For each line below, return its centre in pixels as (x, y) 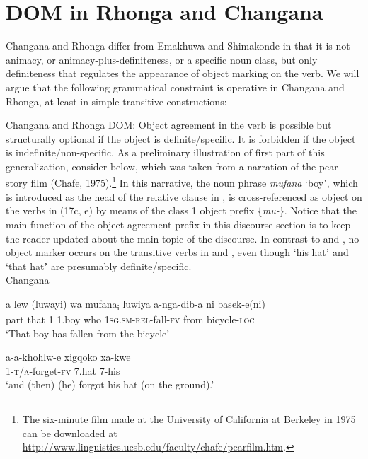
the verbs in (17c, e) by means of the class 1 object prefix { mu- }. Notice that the (182, 210)
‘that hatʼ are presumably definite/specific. (99, 266)
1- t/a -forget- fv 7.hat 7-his (63, 370)
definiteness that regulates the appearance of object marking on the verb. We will (183, 73)
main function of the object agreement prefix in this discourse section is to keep (178, 224)
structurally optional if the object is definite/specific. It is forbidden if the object (181, 138)
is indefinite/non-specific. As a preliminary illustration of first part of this (165, 152)
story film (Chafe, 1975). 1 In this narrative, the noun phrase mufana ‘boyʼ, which (182, 182)
